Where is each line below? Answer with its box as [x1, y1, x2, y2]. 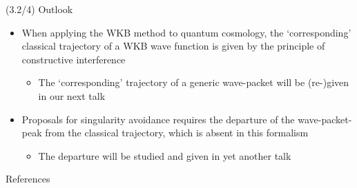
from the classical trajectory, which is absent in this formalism [45, 125, 309, 140]
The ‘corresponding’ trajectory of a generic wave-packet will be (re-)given [38, 75, 349, 90]
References [6, 171, 50, 186]
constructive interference [21, 52, 126, 66]
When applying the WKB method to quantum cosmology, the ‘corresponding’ [21, 25, 351, 39]
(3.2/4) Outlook [6, 2, 73, 16]
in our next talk [38, 88, 106, 103]
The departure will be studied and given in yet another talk [38, 148, 291, 163]
